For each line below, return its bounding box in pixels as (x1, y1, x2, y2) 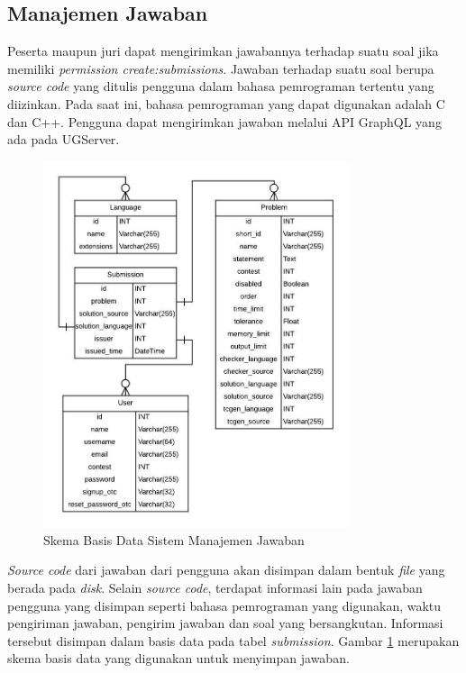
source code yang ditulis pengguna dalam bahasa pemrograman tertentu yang (7, 77, 434, 95)
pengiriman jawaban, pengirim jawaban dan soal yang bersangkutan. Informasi (7, 614, 443, 632)
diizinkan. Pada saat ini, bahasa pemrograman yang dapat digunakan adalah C (7, 94, 445, 113)
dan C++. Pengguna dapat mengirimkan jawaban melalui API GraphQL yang (7, 112, 442, 131)
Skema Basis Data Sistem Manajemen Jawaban (43, 530, 305, 549)
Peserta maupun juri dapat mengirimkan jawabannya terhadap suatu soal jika (7, 41, 439, 60)
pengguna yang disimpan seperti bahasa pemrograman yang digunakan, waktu (7, 596, 442, 614)
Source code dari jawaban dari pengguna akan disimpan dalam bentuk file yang (7, 560, 445, 579)
